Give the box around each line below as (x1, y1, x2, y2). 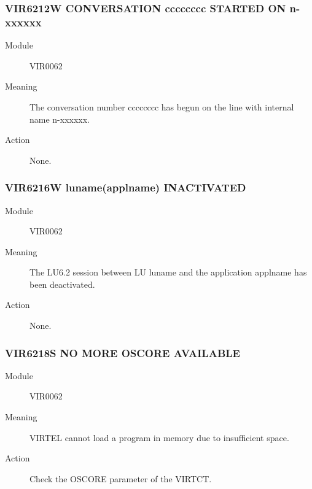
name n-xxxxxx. (29, 112, 90, 125)
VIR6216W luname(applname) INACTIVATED (5, 180, 246, 195)
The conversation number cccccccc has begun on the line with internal (29, 100, 294, 113)
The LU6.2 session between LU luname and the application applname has (29, 266, 307, 279)
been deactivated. (29, 277, 95, 290)
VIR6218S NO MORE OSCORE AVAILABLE (5, 345, 240, 360)
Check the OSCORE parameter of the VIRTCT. (29, 472, 212, 485)
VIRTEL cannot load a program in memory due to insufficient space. (29, 431, 289, 444)
